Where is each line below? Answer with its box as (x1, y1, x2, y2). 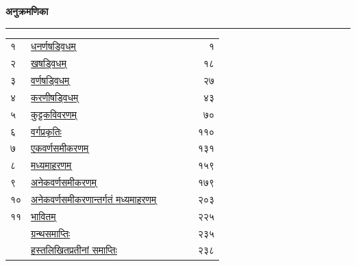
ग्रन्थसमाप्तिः (31, 226, 71, 240)
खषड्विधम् (31, 56, 66, 70)
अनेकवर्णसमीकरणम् (31, 175, 97, 189)
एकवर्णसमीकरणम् (31, 141, 89, 155)
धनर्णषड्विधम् (31, 39, 76, 53)
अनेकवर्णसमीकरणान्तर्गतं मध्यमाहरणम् (31, 191, 157, 206)
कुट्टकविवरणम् (31, 107, 77, 121)
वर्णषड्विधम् (31, 73, 70, 88)
